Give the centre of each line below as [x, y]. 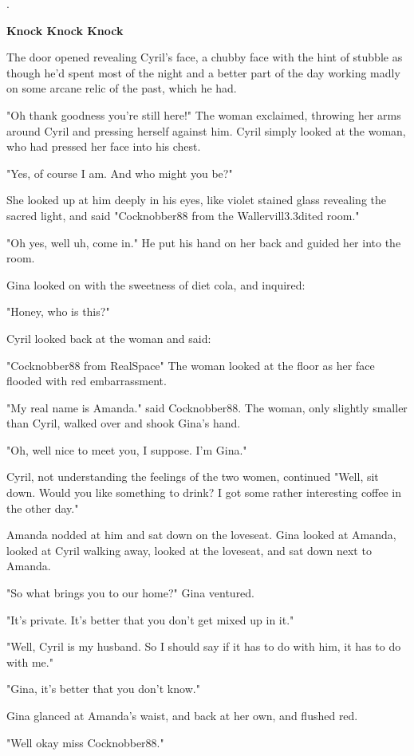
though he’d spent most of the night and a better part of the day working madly [203, 72]
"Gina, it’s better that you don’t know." [103, 689]
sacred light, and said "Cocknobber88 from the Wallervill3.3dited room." [183, 215]
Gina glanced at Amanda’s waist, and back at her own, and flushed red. [182, 715]
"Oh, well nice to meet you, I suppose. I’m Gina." [127, 449]
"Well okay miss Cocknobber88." [85, 742]
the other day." [43, 508]
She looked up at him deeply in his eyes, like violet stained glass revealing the [197, 200]
